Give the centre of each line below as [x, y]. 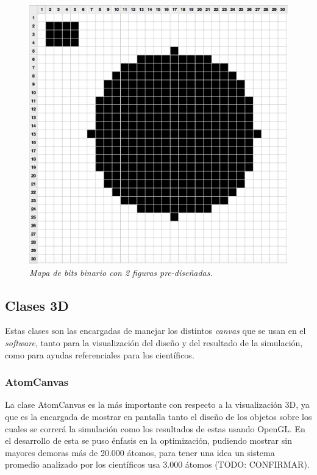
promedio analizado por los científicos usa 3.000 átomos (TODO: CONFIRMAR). [157, 464]
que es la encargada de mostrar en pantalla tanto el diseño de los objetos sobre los [158, 416]
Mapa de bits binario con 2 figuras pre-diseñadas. [121, 272]
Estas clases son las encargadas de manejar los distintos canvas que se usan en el [155, 331]
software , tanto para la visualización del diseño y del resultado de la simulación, [154, 342]
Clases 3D [37, 305]
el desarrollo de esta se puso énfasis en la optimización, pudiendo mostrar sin [148, 441]
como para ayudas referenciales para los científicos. [100, 354]
